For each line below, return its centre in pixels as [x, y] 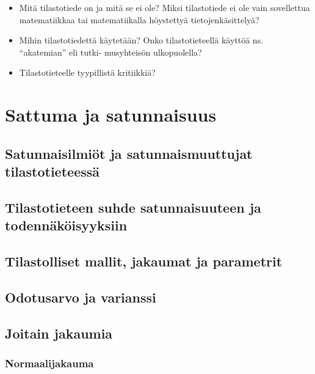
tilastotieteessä [52, 171]
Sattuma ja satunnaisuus [111, 115]
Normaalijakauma [49, 363]
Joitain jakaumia [59, 333]
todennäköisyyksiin [66, 225]
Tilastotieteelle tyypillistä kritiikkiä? [87, 72]
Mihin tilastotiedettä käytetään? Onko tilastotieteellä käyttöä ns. [141, 40]
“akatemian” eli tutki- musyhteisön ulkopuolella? [110, 52]
